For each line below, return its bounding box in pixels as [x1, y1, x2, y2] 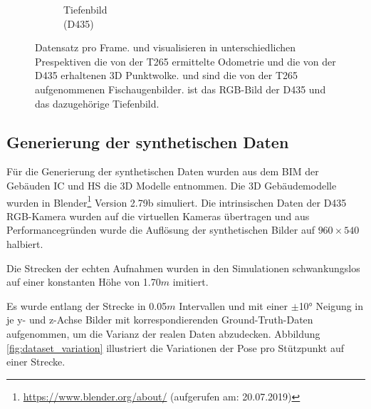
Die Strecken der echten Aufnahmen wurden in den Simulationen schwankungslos [6, 260, 360, 275]
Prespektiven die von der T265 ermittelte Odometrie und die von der [35, 53, 336, 68]
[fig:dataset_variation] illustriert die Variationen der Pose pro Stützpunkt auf [6, 340, 345, 355]
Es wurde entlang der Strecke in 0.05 [6, 298, 167, 313]
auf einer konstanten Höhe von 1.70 [6, 274, 161, 289]
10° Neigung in [298, 298, 364, 313]
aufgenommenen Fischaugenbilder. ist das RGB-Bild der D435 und [35, 81, 326, 96]
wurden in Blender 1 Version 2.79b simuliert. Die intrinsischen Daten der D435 [6, 192, 347, 209]
